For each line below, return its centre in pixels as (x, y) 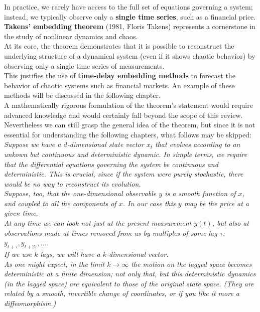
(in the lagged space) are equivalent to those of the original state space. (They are (129, 283)
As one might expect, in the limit (54, 264)
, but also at (231, 223)
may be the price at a (217, 203)
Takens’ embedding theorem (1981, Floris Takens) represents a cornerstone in (130, 26)
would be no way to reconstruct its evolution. (73, 183)
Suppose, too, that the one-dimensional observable (80, 193)
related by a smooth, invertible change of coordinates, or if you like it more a (122, 293)
